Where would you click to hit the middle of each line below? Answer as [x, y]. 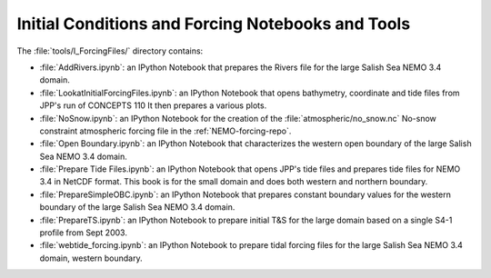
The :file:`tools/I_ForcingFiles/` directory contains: [110, 51]
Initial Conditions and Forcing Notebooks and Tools [214, 24]
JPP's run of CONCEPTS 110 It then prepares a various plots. [153, 105]
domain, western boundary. [91, 258]
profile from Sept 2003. [83, 233]
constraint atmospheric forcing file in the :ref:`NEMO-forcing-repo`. [165, 131]
